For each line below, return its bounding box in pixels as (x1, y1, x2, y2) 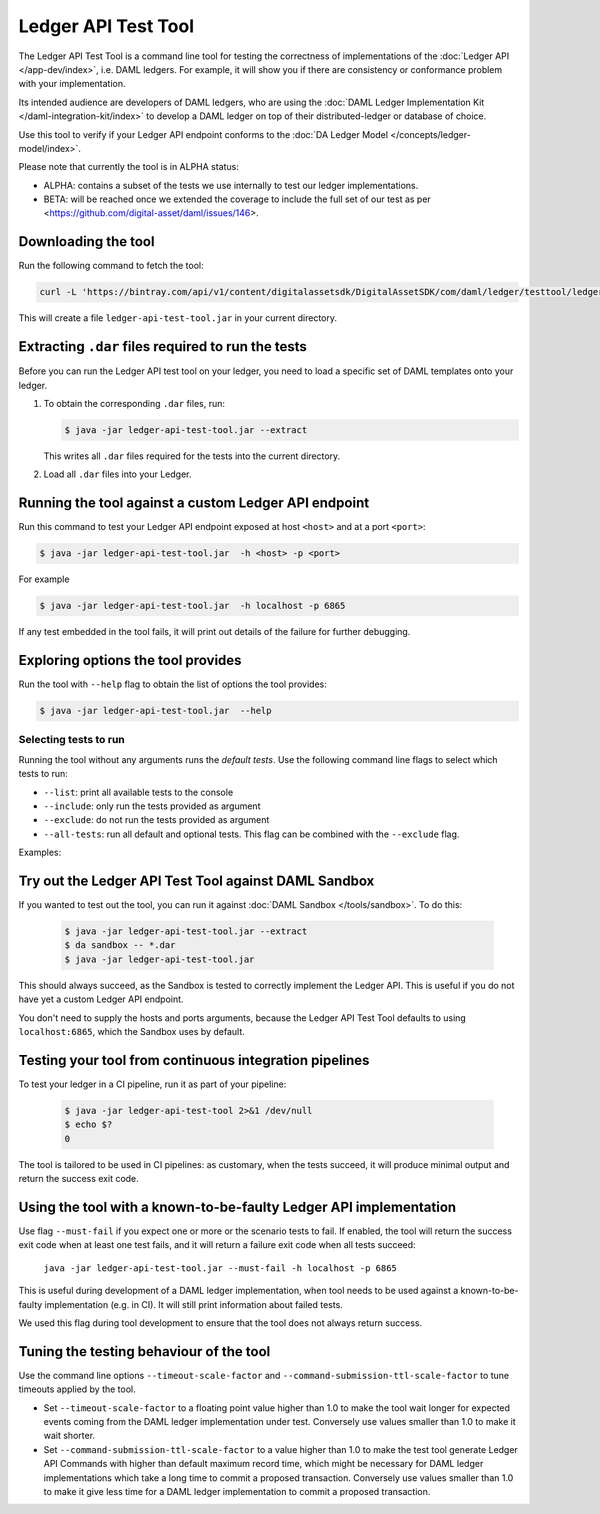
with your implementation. (18, 78, 126, 90)
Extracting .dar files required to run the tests (18, 338, 307, 355)
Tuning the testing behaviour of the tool (18, 1343, 271, 1360)
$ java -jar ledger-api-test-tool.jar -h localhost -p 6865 (39, 600, 346, 612)
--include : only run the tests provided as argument (43, 800, 261, 812)
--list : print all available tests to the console (43, 786, 234, 798)
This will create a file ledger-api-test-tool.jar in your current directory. (18, 312, 338, 324)
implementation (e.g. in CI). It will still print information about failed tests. (44, 1298, 344, 1310)
